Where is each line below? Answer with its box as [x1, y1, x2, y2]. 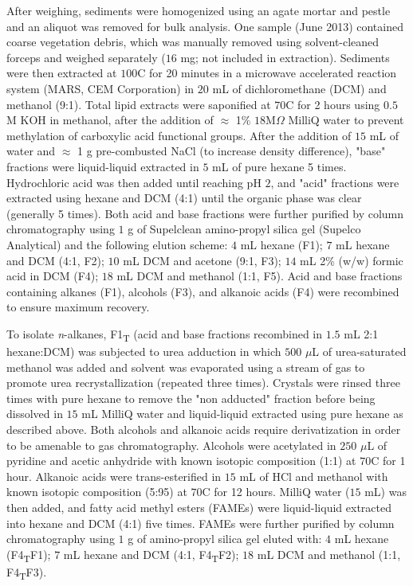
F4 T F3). [6, 563, 47, 582]
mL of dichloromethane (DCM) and [212, 80, 387, 96]
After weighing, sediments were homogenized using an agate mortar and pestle [6, 2, 391, 18]
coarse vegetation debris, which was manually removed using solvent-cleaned [6, 33, 380, 50]
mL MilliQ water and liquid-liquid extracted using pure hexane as [81, 405, 403, 422]
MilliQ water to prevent [288, 111, 404, 128]
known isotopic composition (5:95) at [6, 483, 187, 500]
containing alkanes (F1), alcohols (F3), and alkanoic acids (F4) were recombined [6, 283, 399, 299]
